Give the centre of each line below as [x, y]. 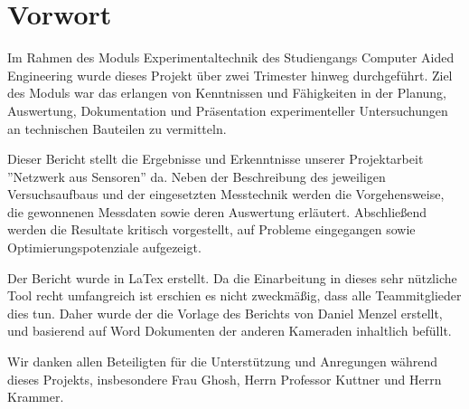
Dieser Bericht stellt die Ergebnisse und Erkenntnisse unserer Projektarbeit [216, 159]
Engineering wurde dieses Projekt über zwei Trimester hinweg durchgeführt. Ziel [230, 75]
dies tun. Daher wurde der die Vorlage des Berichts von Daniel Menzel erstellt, [225, 313]
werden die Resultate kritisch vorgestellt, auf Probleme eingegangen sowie [211, 229]
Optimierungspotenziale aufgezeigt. [104, 247]
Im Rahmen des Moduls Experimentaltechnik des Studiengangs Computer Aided [231, 57]
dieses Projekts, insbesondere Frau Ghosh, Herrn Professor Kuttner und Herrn [225, 379]
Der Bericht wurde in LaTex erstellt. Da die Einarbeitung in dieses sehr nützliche [232, 277]
